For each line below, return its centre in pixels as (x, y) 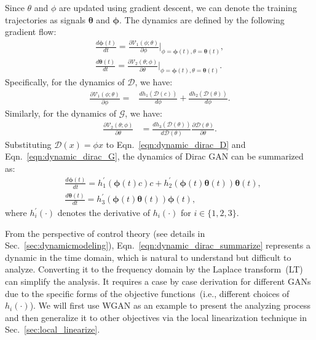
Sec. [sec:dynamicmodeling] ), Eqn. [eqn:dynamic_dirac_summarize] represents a (158, 245)
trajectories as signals (45, 19)
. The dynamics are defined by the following (202, 19)
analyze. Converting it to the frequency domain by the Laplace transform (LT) (154, 269)
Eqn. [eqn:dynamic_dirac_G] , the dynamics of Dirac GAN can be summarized (154, 156)
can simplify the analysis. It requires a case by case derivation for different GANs (158, 281)
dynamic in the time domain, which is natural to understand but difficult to (148, 257)
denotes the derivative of (104, 212)
